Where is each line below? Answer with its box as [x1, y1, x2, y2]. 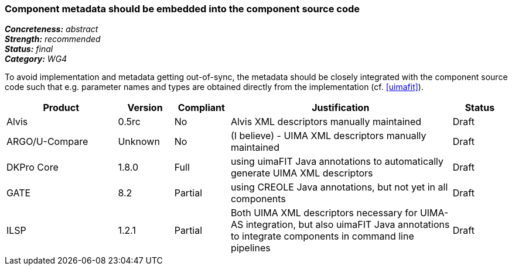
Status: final [5, 44, 53, 54]
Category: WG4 [5, 54, 67, 64]
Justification [312, 102, 370, 114]
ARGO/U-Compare [6, 136, 88, 148]
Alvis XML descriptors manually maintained [230, 116, 422, 128]
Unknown [118, 136, 160, 148]
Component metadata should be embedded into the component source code [5, 3, 360, 15]
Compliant [178, 102, 225, 114]
